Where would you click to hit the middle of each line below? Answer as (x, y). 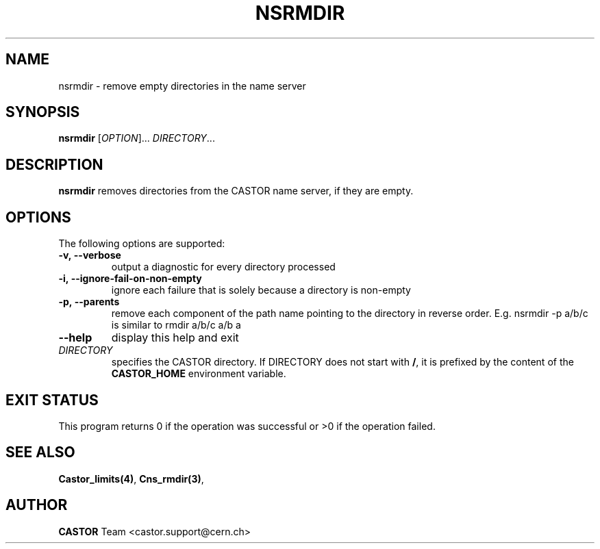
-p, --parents (89, 302)
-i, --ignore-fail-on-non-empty (130, 279)
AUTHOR (37, 505)
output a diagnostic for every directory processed (223, 267)
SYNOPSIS (43, 112)
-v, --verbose (90, 255)
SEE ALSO (40, 452)
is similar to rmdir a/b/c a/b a (176, 325)
